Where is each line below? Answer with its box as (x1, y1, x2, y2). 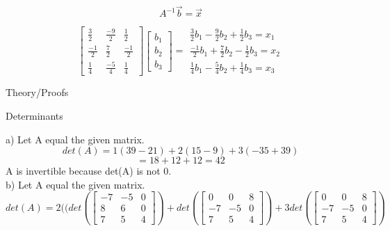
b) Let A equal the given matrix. (6, 177, 145, 191)
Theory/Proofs (6, 85, 69, 99)
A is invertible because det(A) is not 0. (6, 164, 172, 178)
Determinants (6, 108, 63, 122)
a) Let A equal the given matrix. (6, 132, 145, 146)
